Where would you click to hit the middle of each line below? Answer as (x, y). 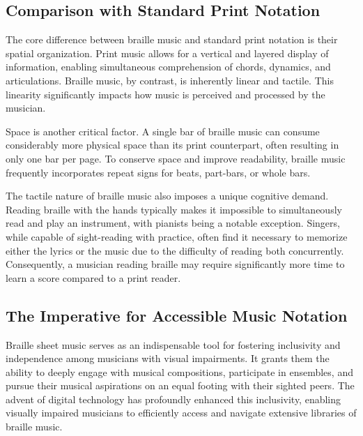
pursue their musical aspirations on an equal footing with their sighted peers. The (180, 385)
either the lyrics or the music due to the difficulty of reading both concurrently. (175, 250)
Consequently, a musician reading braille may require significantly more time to (175, 264)
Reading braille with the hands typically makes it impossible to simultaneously (174, 209)
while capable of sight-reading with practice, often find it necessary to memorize (177, 236)
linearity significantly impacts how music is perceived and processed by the (165, 94)
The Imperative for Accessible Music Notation (177, 315)
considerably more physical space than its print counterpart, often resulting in (172, 145)
